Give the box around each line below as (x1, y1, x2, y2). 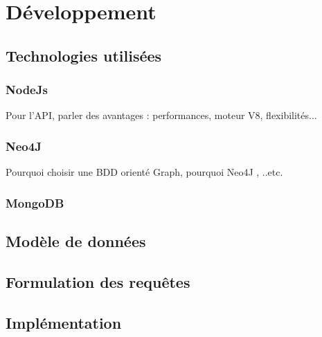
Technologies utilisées (6, 44, 162, 66)
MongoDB (6, 194, 64, 211)
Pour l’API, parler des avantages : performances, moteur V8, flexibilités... (6, 108, 317, 122)
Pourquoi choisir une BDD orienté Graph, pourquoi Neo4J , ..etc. (6, 165, 283, 179)
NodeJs (6, 81, 48, 98)
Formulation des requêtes (6, 271, 190, 292)
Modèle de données (6, 230, 146, 252)
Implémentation (6, 311, 122, 333)
